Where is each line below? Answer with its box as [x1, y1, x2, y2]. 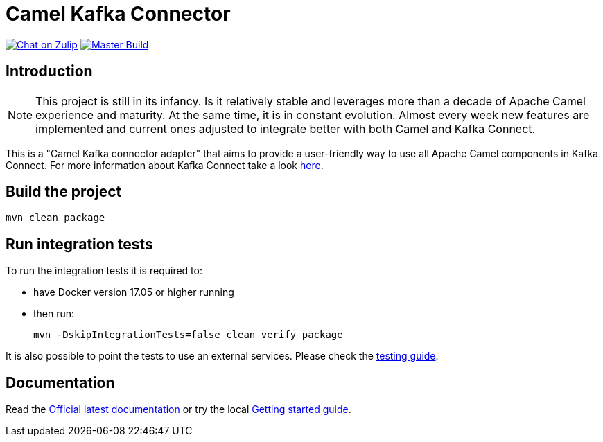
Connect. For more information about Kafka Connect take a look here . [6, 159, 324, 171]
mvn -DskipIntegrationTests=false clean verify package [33, 329, 343, 341]
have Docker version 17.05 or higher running [33, 286, 234, 299]
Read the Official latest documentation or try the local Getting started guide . [6, 403, 351, 416]
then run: [33, 308, 75, 320]
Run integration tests [6, 235, 153, 253]
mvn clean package [6, 212, 105, 224]
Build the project [6, 183, 122, 201]
